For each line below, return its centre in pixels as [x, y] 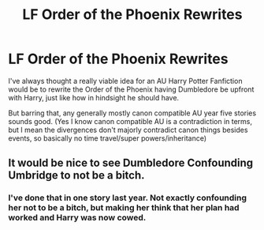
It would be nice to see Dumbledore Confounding [131, 163]
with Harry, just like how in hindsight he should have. [94, 97]
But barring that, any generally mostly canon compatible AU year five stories [132, 113]
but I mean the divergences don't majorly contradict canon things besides [128, 130]
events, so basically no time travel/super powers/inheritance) [108, 138]
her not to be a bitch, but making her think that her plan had [124, 208]
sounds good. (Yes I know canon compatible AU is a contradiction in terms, [130, 121]
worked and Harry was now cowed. [77, 217]
